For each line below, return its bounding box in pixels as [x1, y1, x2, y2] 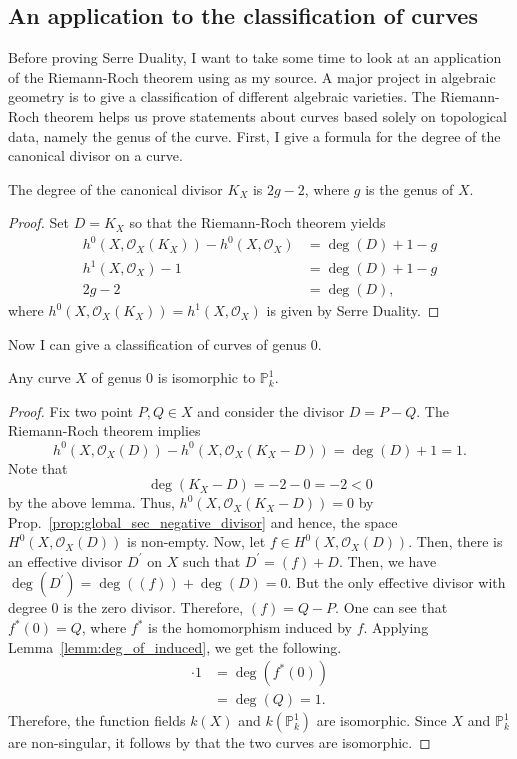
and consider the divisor [197, 400, 345, 421]
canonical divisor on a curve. [8, 145, 183, 166]
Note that [8, 457, 68, 478]
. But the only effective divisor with [287, 572, 506, 593]
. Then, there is [408, 531, 503, 552]
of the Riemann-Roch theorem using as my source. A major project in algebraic [8, 66, 496, 87]
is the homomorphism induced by [148, 617, 353, 638]
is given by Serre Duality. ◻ [266, 300, 440, 321]
